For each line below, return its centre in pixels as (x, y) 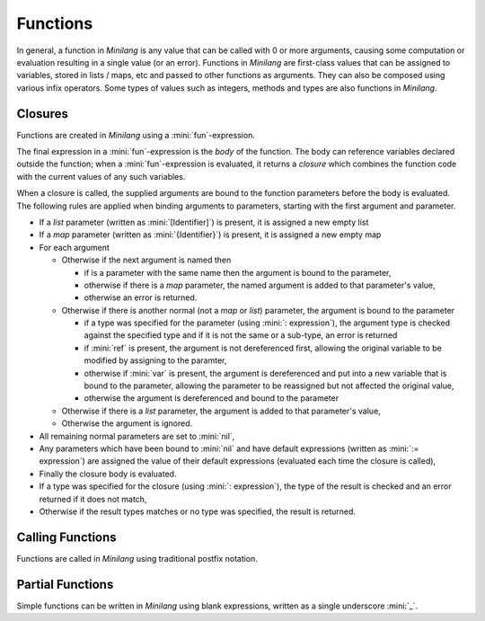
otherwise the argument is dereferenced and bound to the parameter (212, 398)
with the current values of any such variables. (101, 176)
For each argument (74, 247)
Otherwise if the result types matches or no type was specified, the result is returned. (198, 511)
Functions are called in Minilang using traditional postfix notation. (137, 558)
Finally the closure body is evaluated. (108, 474)
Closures (43, 114)
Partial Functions (65, 584)
